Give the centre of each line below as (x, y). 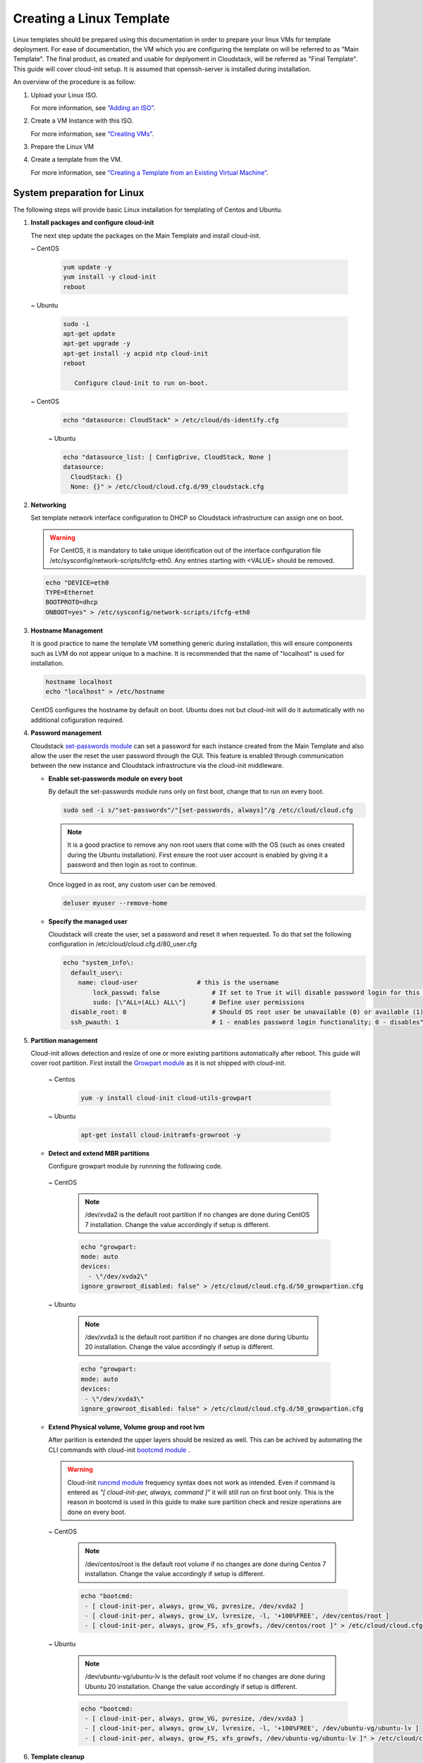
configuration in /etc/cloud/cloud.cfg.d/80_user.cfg (123, 944)
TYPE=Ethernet (70, 593)
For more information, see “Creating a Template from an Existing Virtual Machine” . (149, 172)
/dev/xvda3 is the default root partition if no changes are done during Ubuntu (197, 1337)
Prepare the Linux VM (62, 147)
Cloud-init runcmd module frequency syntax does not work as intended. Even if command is (201, 1482)
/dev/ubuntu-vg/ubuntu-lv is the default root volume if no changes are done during (205, 1677)
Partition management (64, 1040)
